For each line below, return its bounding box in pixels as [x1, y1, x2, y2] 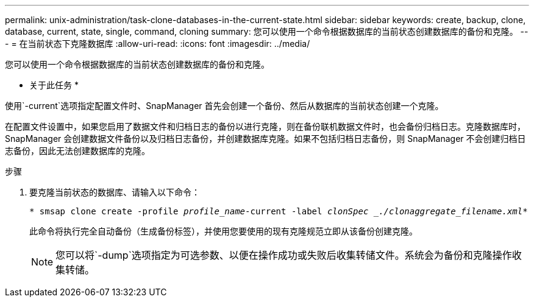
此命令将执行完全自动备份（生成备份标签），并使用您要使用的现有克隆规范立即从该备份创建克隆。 [29, 226, 418, 236]
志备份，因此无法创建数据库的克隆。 [5, 146, 150, 156]
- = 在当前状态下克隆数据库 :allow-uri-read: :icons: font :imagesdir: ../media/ [5, 38, 310, 49]
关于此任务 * [29, 80, 79, 90]
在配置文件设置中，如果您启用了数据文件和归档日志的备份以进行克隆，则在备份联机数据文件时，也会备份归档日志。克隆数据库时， [5, 121, 525, 132]
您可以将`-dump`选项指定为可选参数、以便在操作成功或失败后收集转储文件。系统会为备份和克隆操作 [55, 249, 512, 261]
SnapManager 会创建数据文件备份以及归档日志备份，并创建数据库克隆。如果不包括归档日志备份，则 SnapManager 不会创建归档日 [5, 133, 526, 144]
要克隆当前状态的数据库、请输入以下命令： [29, 187, 200, 197]
